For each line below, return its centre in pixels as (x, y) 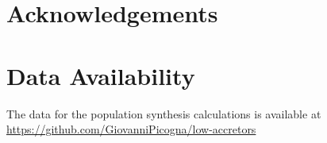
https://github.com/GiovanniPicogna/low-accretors (131, 129)
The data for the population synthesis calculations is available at (164, 113)
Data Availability (101, 75)
